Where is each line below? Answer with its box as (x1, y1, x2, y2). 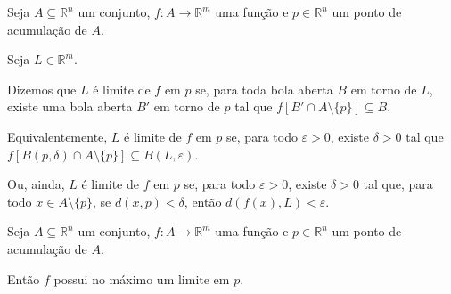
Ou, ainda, (7, 175, 65, 193)
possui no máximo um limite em (53, 269, 230, 288)
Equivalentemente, (7, 127, 108, 145)
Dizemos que (7, 79, 77, 98)
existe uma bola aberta (7, 97, 133, 116)
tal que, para (363, 175, 433, 193)
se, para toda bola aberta (195, 79, 333, 98)
